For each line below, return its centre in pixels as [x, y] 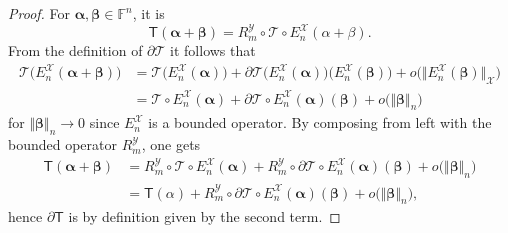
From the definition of [75, 50]
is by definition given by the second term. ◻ [204, 216]
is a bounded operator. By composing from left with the [320, 122]
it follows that [213, 50]
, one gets [171, 144]
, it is [148, 13]
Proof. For [39, 13]
